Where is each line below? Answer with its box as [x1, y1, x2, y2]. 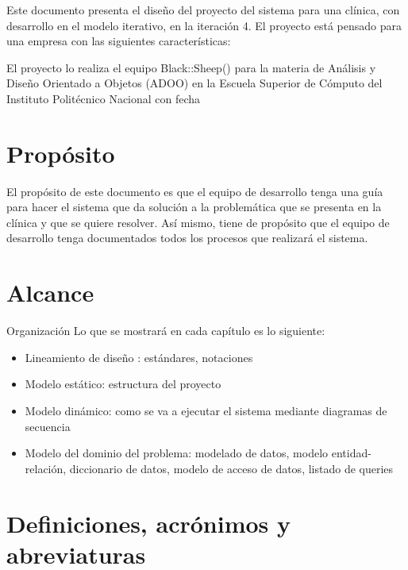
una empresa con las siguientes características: [6, 33, 231, 49]
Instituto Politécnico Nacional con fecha [6, 90, 201, 106]
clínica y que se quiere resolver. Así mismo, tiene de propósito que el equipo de [6, 214, 390, 230]
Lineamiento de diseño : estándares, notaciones [25, 349, 253, 365]
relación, [25, 460, 67, 476]
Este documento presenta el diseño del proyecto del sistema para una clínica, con [6, 2, 400, 17]
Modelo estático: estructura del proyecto [25, 376, 221, 392]
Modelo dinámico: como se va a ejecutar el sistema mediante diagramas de [25, 402, 387, 418]
